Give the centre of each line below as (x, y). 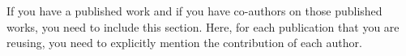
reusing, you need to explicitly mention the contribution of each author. (184, 43)
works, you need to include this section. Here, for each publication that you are (203, 26)
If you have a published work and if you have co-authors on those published (194, 11)
